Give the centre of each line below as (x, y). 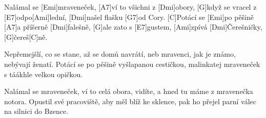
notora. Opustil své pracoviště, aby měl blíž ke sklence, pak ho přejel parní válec (130, 101)
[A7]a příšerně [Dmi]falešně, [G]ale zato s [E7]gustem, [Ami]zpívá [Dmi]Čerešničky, (133, 27)
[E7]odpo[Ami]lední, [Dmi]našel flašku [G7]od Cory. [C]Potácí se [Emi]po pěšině (129, 17)
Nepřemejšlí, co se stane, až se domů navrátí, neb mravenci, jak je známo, (120, 54)
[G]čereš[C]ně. (26, 37)
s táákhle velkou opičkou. (44, 74)
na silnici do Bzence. (36, 111)
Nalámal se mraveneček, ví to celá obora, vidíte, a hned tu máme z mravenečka (129, 91)
